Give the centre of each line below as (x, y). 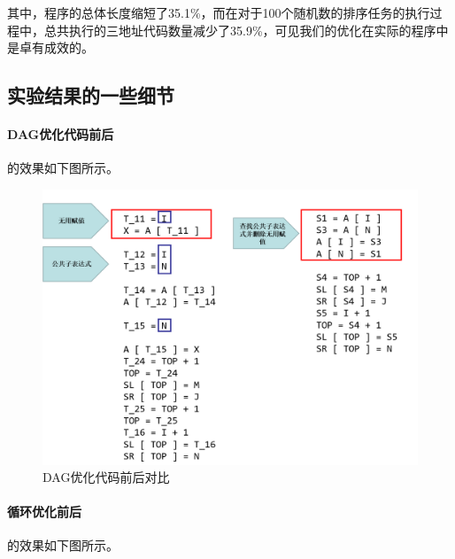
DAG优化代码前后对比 (106, 477)
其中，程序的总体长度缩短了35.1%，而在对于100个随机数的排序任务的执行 (219, 12)
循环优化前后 (44, 512)
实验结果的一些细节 (91, 95)
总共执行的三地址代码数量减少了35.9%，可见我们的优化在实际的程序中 (246, 30)
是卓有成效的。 (50, 47)
